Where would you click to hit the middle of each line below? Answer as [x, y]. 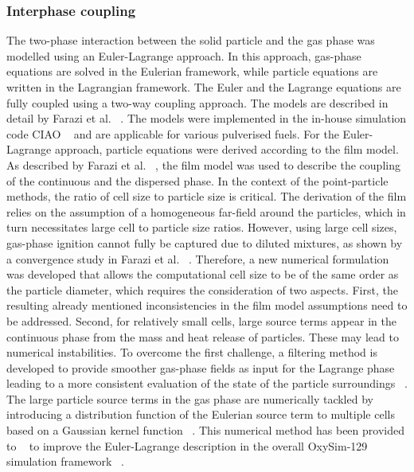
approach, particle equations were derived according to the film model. [227, 149]
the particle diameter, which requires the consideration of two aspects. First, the [202, 289]
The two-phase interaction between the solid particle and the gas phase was [191, 40]
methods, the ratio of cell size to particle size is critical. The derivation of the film [207, 196]
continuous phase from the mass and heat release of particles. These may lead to [203, 336]
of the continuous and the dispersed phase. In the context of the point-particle [197, 180]
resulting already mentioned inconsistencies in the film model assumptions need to [207, 305]
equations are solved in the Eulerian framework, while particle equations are [192, 71]
